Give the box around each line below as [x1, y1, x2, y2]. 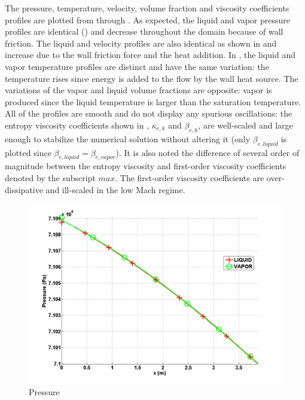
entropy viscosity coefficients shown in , [5, 118, 150, 131]
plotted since [5, 146, 51, 158]
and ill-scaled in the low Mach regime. [45, 183, 185, 196]
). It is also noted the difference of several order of [115, 146, 300, 158]
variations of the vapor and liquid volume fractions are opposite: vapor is [5, 84, 272, 96]
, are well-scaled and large [198, 118, 293, 131]
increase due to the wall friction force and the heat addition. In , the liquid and [5, 48, 295, 61]
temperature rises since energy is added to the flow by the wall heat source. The [5, 72, 298, 84]
